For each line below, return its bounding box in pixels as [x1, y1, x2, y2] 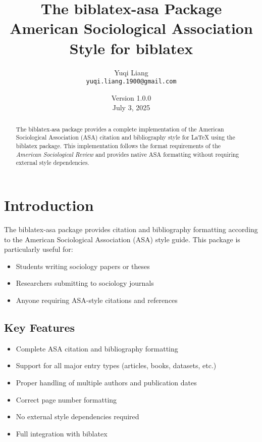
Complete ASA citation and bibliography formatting [16, 343, 178, 353]
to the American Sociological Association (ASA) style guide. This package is [4, 234, 240, 244]
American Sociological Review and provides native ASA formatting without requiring [16, 150, 239, 158]
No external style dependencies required [16, 411, 139, 422]
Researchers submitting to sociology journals [16, 278, 154, 288]
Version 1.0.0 [111, 92, 151, 103]
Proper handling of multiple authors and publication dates [16, 377, 197, 387]
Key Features [4, 319, 75, 335]
